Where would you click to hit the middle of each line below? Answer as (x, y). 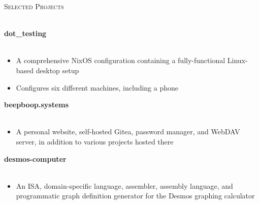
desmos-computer (35, 158)
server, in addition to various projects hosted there (95, 141)
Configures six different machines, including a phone (97, 87)
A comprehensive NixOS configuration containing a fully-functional (121, 60)
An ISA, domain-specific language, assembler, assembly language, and (124, 185)
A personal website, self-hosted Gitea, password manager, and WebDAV (128, 132)
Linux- (237, 60)
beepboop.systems (37, 105)
